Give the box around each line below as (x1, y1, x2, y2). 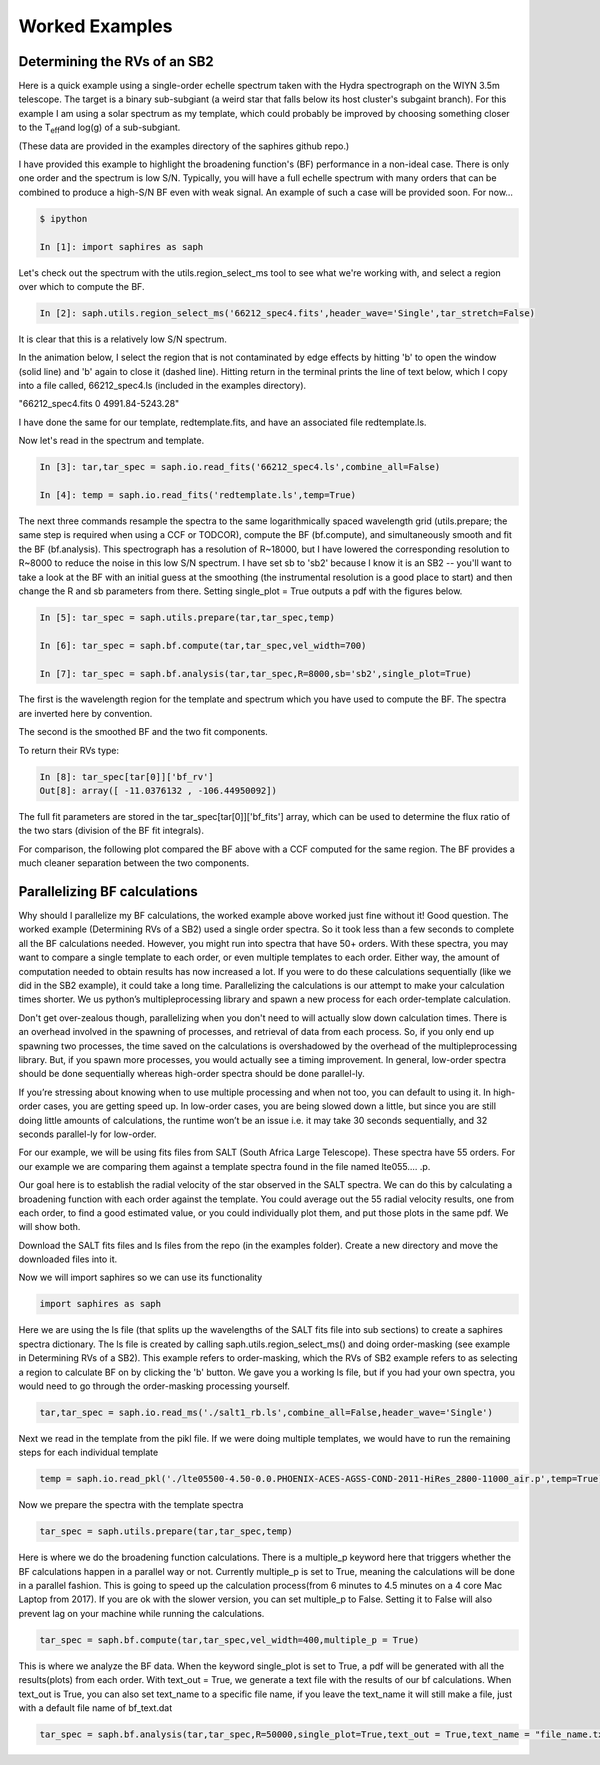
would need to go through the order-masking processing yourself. (18, 1380, 290, 1392)
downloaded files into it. (18, 1253, 118, 1265)
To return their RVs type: (18, 744, 120, 756)
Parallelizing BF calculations (18, 883, 199, 900)
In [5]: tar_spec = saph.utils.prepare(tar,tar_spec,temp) (39, 611, 335, 623)
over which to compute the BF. (18, 280, 145, 292)
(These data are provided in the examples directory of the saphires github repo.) (18, 140, 350, 152)
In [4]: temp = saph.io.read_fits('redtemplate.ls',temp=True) (39, 490, 357, 501)
